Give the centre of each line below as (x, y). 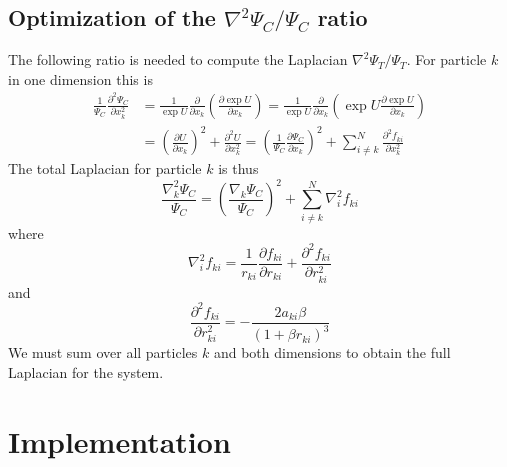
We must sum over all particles (103, 352)
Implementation (119, 440)
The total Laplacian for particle (105, 168)
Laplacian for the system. (86, 371)
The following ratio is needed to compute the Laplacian (178, 59)
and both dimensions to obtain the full (332, 352)
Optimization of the (112, 17)
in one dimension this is (80, 78)
